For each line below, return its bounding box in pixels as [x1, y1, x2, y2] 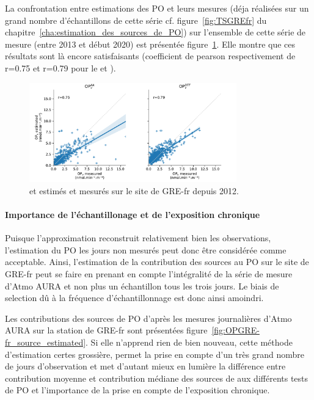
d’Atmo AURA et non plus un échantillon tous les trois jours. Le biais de [5, 279, 279, 292]
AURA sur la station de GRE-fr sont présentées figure [5, 324, 208, 336]
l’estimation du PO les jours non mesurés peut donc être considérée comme [5, 243, 287, 256]
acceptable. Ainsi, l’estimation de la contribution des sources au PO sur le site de [5, 255, 309, 268]
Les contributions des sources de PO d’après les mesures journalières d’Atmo [5, 311, 292, 324]
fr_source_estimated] [5, 335, 86, 348]
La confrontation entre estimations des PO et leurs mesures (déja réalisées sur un [5, 2, 309, 14]
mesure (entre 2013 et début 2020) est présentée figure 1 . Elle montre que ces [5, 37, 296, 50]
